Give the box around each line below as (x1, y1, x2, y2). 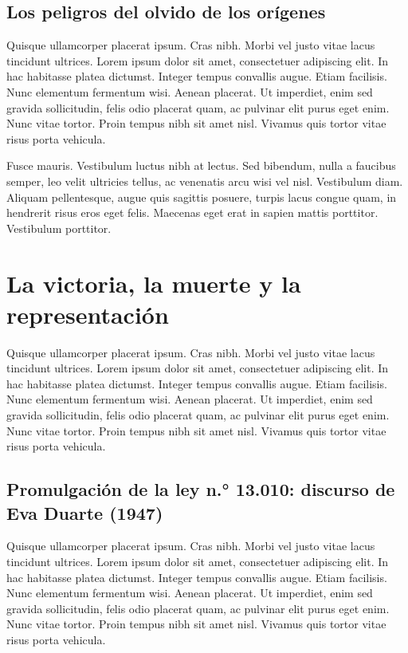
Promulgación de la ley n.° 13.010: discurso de (6, 477, 395, 502)
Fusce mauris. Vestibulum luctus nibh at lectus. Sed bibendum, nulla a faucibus (6, 157, 396, 174)
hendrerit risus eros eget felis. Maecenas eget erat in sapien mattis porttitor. (6, 204, 379, 221)
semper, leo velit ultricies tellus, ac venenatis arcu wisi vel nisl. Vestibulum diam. (6, 172, 403, 189)
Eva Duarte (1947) (6, 500, 163, 525)
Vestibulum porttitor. (6, 219, 112, 236)
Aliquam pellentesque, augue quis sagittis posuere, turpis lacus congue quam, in (6, 188, 397, 205)
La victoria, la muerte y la (6, 266, 301, 299)
